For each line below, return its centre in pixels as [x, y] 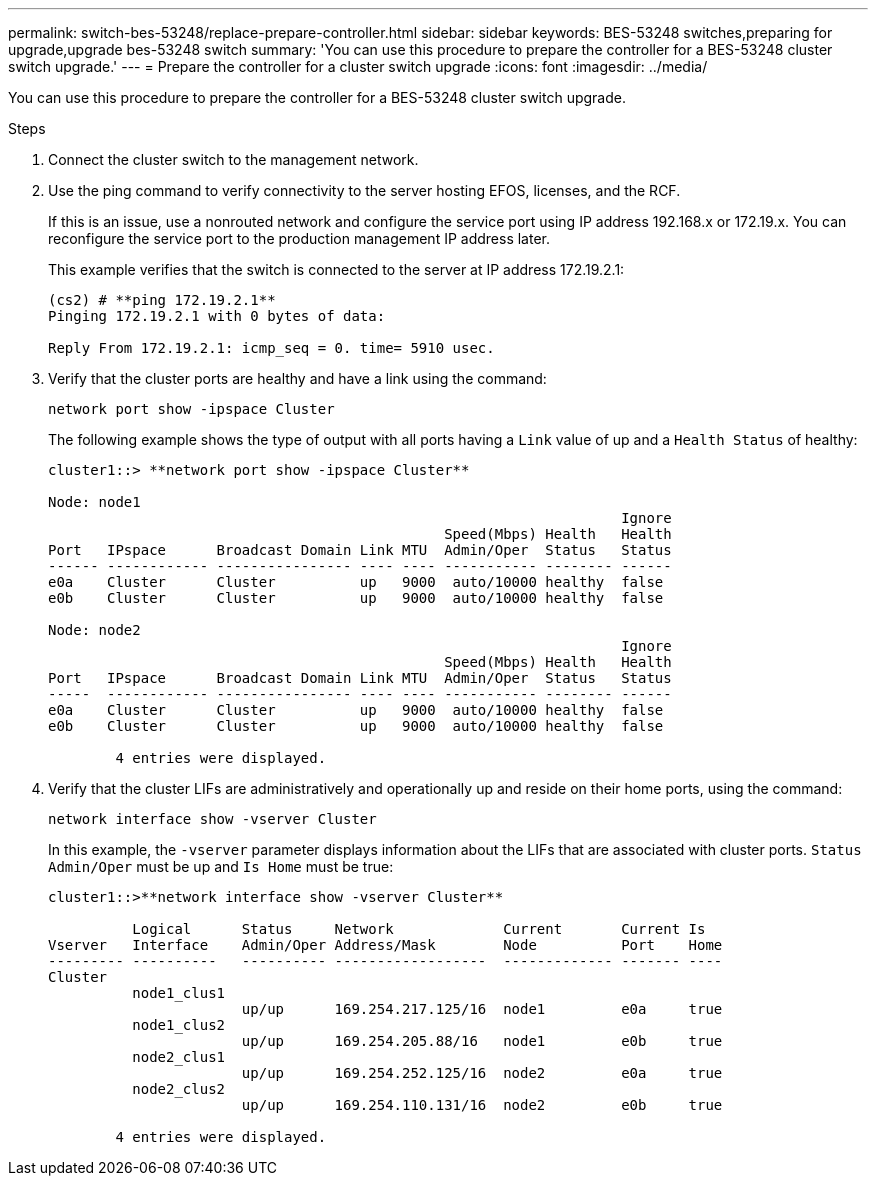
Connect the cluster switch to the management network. [233, 159]
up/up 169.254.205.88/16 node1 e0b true [482, 1041]
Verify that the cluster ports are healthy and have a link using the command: [297, 378]
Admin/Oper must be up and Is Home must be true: [221, 866]
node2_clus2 [179, 1089]
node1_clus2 [179, 1025]
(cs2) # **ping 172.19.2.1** [162, 300]
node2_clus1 [179, 1057]
